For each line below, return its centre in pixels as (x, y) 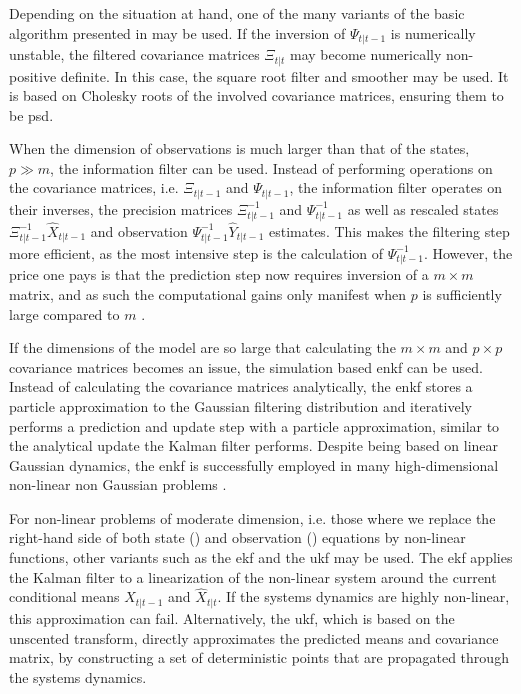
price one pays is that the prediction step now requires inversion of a (219, 274)
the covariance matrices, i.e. (94, 187)
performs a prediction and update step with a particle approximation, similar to (254, 425)
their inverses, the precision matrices (121, 208)
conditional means (64, 596)
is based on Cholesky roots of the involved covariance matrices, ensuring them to (256, 95)
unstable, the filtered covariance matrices (134, 54)
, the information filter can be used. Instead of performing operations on (271, 167)
